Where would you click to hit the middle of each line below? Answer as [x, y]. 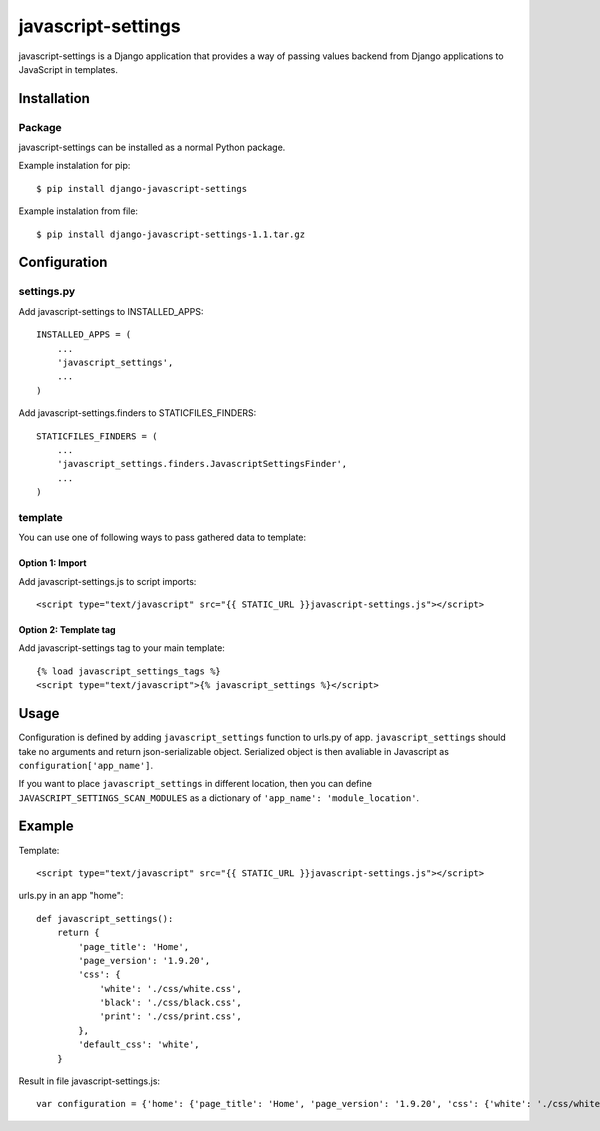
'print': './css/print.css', [170, 1016]
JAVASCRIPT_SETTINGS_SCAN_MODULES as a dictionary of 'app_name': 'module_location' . [219, 797]
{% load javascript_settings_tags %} [129, 671]
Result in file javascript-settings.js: [89, 1081]
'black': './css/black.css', [170, 1003]
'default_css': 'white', [139, 1044]
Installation [54, 98]
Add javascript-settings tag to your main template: [121, 648]
